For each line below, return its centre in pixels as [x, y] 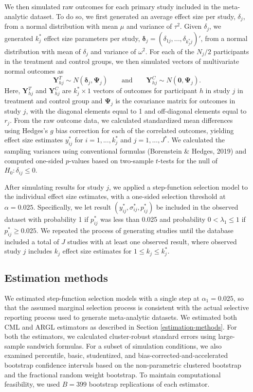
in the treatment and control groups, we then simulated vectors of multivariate [122, 61]
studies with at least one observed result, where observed [152, 241]
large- [226, 336]
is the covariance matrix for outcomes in [175, 100]
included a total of [32, 241]
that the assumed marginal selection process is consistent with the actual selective [127, 307]
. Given [191, 26]
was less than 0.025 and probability [153, 219]
